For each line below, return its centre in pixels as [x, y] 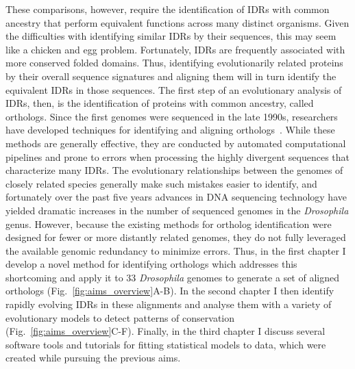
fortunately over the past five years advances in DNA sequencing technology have [176, 197]
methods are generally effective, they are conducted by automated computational [176, 143]
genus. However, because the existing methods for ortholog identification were [169, 224]
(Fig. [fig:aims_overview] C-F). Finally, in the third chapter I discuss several [166, 331]
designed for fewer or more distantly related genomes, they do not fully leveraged [176, 237]
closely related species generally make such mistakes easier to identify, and [161, 183]
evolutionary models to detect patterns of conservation [120, 317]
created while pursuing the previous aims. [93, 358]
